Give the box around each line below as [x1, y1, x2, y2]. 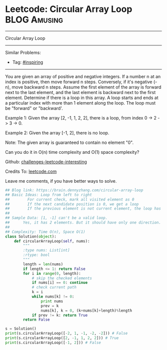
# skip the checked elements [31, 275, 92, 281]
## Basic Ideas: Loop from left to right [5, 192, 92, 197]
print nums [40, 299, 64, 304]
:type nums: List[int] [23, 248, 70, 253]
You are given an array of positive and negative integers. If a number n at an [5, 73, 161, 79]
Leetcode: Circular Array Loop [5, 3, 133, 15]
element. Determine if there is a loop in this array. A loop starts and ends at [5, 95, 159, 101]
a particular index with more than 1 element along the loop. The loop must [5, 100, 156, 106]
